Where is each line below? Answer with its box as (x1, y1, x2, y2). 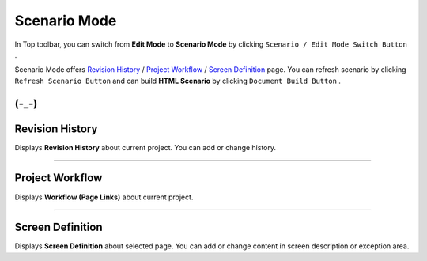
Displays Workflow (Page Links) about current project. (14, 192, 194, 202)
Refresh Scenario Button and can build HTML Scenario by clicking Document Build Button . (14, 76, 342, 85)
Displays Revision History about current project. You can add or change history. (14, 142, 277, 152)
